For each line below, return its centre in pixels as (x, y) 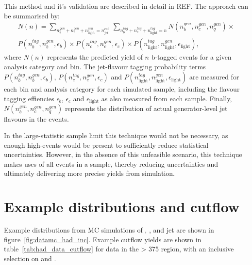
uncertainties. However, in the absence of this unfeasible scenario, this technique (123, 154)
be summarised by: (32, 15)
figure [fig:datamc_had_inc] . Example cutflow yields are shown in (103, 239)
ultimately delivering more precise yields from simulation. (89, 173)
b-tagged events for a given (191, 57)
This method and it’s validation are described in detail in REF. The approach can (126, 6)
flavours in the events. (36, 119)
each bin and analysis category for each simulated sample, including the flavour (122, 89)
